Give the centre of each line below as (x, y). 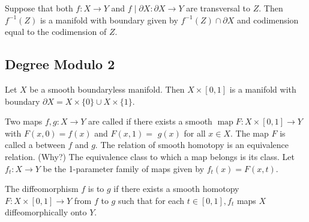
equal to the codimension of (56, 32)
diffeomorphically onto (46, 212)
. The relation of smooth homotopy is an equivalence (192, 145)
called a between (35, 145)
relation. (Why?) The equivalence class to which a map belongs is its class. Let (150, 156)
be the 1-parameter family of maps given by (124, 168)
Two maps (24, 121)
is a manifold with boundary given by (109, 20)
